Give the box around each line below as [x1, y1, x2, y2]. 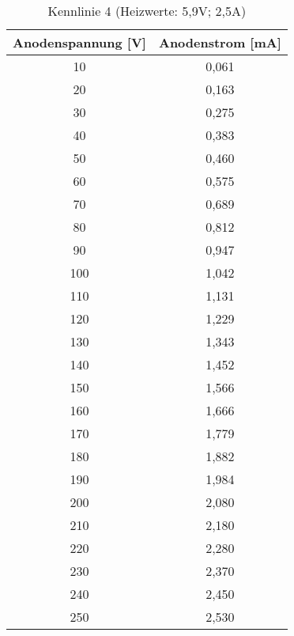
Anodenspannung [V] [13, 33, 146, 51]
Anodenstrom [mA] [158, 33, 281, 51]
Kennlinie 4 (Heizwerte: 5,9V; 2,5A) [47, 2, 247, 20]
